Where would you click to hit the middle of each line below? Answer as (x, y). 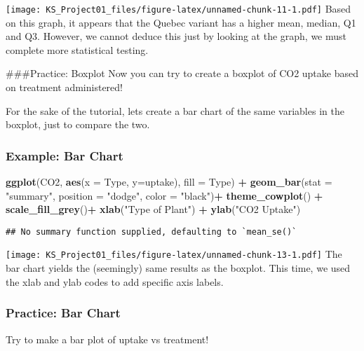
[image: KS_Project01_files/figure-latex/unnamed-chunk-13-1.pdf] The (174, 254)
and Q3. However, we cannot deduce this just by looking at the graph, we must (176, 36)
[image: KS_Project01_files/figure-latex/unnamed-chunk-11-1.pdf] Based (178, 8)
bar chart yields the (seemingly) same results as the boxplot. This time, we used (178, 268)
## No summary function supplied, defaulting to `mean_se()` (151, 232)
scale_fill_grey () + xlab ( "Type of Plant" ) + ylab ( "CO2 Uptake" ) (153, 209)
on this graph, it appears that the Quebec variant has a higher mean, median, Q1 (181, 22)
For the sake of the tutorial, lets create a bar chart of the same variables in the (175, 110)
